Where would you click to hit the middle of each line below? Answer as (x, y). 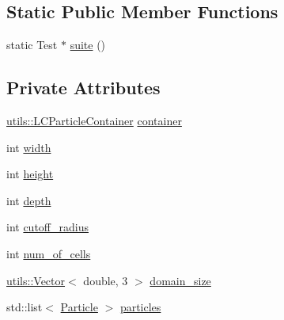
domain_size (180, 280)
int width (29, 147)
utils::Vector (36, 280)
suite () (88, 45)
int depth (29, 200)
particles (140, 307)
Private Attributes (83, 88)
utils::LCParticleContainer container (94, 120)
